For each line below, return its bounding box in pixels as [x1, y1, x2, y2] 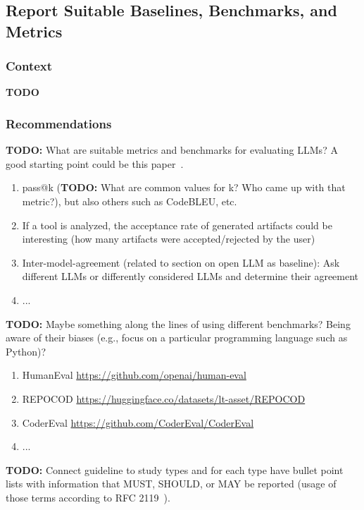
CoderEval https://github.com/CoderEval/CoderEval [22, 415, 254, 430]
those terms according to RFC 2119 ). [6, 490, 170, 504]
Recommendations [6, 114, 112, 132]
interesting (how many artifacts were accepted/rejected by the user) [22, 231, 315, 246]
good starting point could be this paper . [6, 156, 184, 171]
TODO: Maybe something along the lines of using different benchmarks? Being [6, 316, 351, 331]
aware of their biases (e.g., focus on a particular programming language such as [6, 330, 348, 345]
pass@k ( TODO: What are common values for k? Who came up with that [22, 180, 346, 195]
